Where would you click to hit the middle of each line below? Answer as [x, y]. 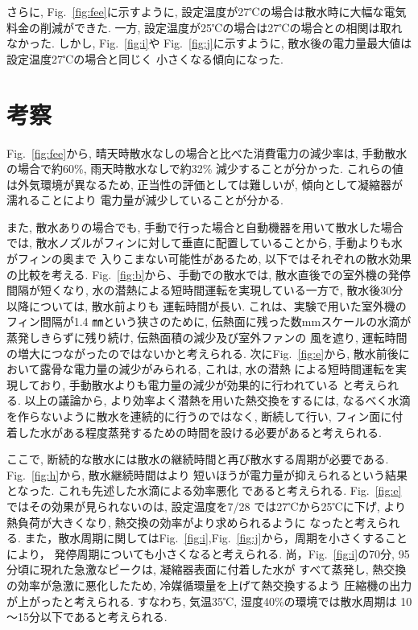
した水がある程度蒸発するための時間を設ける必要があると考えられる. [199, 432]
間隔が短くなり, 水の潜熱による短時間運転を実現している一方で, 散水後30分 [205, 290]
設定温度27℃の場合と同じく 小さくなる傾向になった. [145, 58]
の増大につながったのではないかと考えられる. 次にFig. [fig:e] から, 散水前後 [203, 353]
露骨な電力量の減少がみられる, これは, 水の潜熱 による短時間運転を [217, 369]
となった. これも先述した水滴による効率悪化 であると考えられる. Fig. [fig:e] [204, 490]
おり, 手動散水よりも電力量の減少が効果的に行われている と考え [208, 384]
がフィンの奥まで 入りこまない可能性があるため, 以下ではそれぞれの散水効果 [209, 259]
